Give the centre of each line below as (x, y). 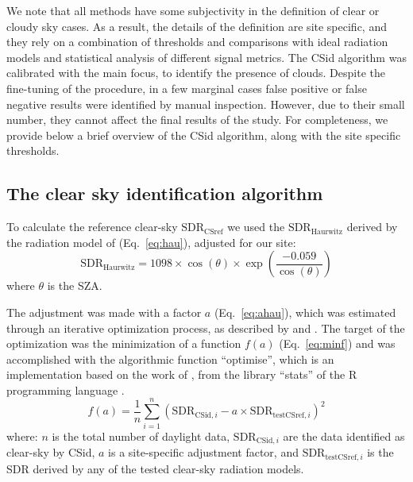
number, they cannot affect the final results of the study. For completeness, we (197, 120)
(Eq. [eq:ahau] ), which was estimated (305, 312)
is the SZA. (75, 285)
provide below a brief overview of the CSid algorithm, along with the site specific (204, 135)
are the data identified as (344, 436)
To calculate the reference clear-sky (92, 227)
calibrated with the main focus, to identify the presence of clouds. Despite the (196, 73)
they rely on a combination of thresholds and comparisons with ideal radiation (197, 42)
